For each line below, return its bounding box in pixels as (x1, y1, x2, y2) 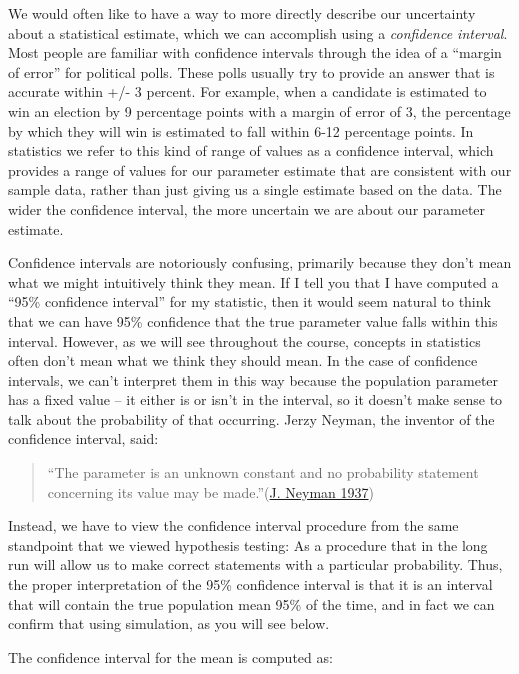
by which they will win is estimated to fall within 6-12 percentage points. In (8, 120, 474, 141)
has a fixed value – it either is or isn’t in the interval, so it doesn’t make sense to (8, 389, 503, 410)
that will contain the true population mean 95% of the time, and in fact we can (8, 593, 495, 614)
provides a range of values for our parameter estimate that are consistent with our (8, 159, 512, 180)
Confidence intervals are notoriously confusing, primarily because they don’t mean (8, 252, 512, 273)
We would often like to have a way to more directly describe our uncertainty (8, 3, 476, 23)
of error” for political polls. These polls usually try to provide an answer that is (8, 61, 495, 82)
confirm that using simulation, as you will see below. (8, 613, 330, 634)
